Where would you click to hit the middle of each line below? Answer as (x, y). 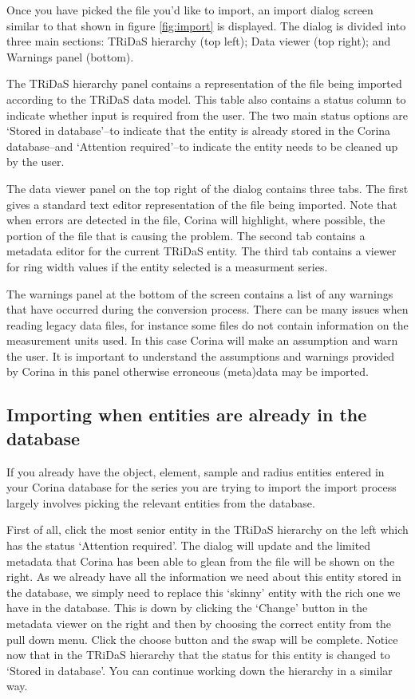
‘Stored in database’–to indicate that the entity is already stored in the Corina (199, 130)
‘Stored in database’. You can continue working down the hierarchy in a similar (200, 670)
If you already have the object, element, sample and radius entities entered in (196, 471)
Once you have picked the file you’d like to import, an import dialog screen (190, 10)
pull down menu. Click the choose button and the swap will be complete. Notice (202, 639)
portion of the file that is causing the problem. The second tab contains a (186, 235)
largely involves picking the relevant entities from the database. (161, 502)
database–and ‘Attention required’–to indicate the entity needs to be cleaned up (202, 146)
